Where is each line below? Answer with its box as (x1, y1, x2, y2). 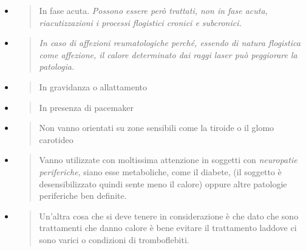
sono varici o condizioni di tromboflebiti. (39, 233, 189, 246)
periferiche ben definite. (39, 189, 127, 202)
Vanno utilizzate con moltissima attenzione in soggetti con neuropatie (39, 153, 297, 166)
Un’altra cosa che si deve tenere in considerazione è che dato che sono (39, 209, 299, 222)
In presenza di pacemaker (39, 101, 134, 113)
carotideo (39, 133, 73, 146)
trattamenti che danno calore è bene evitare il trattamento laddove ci (39, 221, 297, 234)
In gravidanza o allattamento (39, 80, 147, 93)
